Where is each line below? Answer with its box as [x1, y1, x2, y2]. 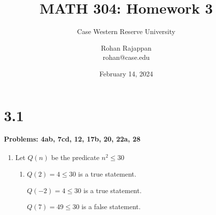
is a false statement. [82, 201, 141, 212]
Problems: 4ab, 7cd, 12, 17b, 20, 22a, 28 [4, 134, 141, 144]
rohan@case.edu [102, 52, 150, 62]
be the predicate [51, 152, 100, 162]
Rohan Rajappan [101, 42, 151, 53]
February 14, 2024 [99, 68, 153, 78]
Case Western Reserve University [77, 26, 176, 36]
